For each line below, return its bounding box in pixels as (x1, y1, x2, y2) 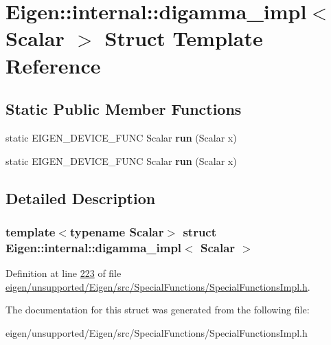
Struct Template (104, 24, 263, 52)
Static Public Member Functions (5, 98, 242, 120)
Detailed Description (5, 187, 156, 208)
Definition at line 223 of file (5, 266, 122, 280)
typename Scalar (69, 223, 164, 240)
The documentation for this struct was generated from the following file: (5, 302, 310, 317)
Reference (5, 51, 101, 79)
